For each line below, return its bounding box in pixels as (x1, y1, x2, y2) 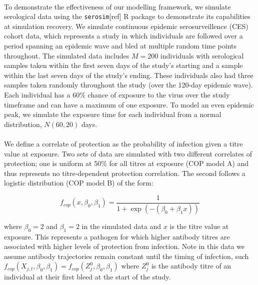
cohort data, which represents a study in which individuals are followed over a (4, 30, 243, 41)
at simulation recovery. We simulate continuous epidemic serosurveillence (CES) (4, 20, 248, 31)
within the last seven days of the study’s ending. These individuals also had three (4, 69, 253, 80)
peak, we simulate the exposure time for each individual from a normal (4, 109, 221, 119)
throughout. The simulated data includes (4, 50, 129, 60)
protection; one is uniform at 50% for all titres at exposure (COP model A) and (4, 158, 249, 168)
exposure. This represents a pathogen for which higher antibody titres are (4, 231, 230, 241)
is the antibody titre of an (151, 260, 231, 271)
